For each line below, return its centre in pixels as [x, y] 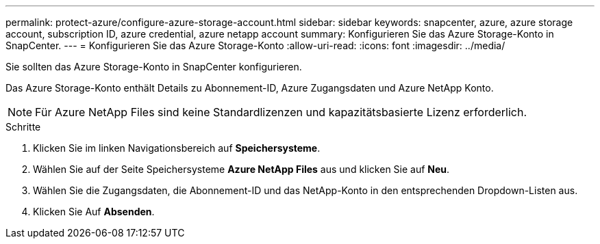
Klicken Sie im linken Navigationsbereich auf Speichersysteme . [177, 148]
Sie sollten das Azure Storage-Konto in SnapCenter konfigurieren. [154, 67]
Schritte [23, 127]
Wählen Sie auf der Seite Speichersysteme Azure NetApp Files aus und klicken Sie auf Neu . [241, 169]
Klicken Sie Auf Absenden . [94, 212]
